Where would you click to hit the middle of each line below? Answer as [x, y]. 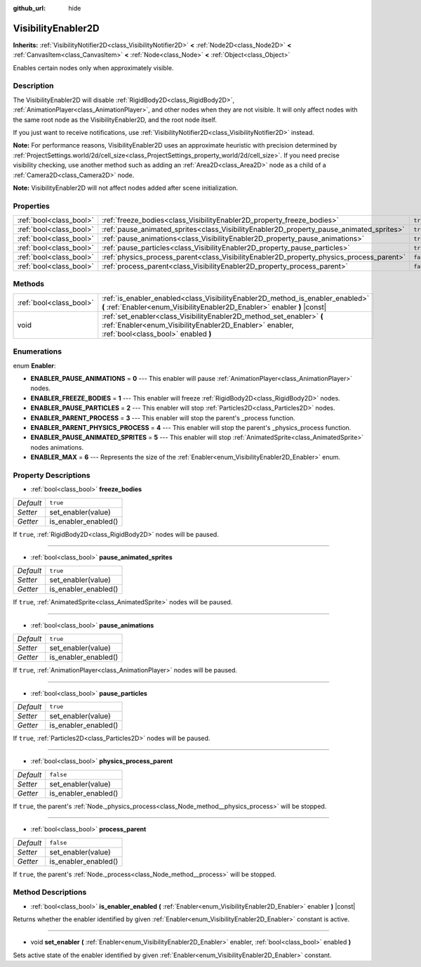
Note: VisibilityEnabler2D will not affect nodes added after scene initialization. [126, 188]
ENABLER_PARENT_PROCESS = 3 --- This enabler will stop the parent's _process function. [163, 417]
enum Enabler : [34, 365]
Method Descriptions [50, 893]
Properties [32, 206]
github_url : [29, 8]
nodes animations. [57, 447]
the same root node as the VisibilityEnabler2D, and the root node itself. [115, 119]
